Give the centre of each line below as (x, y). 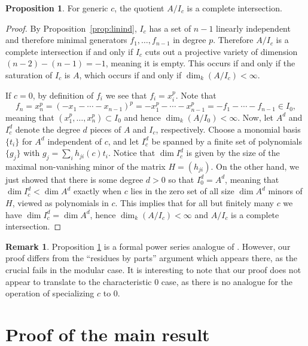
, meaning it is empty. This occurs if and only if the (200, 63)
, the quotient (139, 8)
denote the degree (48, 129)
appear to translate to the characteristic (79, 281)
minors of (285, 191)
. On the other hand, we (255, 166)
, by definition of (63, 95)
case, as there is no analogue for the (227, 281)
